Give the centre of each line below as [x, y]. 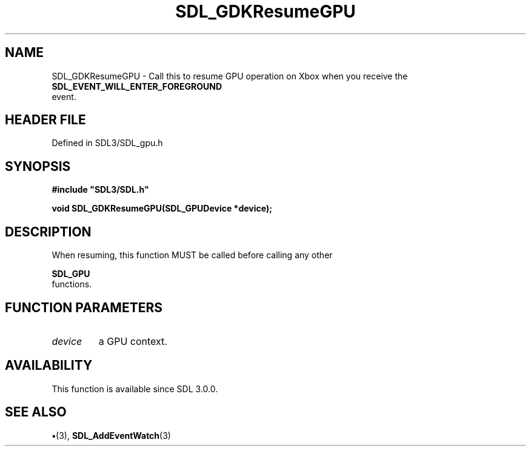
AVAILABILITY [49, 366]
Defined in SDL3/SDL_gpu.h [107, 143]
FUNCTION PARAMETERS [84, 307]
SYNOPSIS [38, 166]
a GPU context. [133, 341]
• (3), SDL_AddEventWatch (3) [111, 435]
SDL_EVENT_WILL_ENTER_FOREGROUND [137, 86]
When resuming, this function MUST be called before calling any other [192, 255]
